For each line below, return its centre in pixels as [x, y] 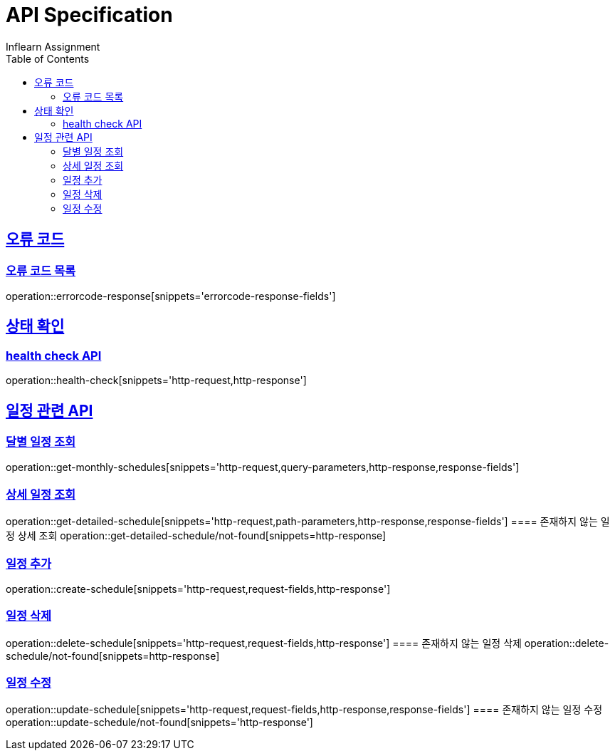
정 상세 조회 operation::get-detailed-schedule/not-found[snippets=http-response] [196, 536]
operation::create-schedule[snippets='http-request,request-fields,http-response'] [198, 589]
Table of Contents [48, 58]
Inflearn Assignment [53, 46]
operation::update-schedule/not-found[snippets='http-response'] [159, 723]
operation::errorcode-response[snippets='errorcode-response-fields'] [171, 296]
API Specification [89, 15]
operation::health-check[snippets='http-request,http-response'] [156, 380]
